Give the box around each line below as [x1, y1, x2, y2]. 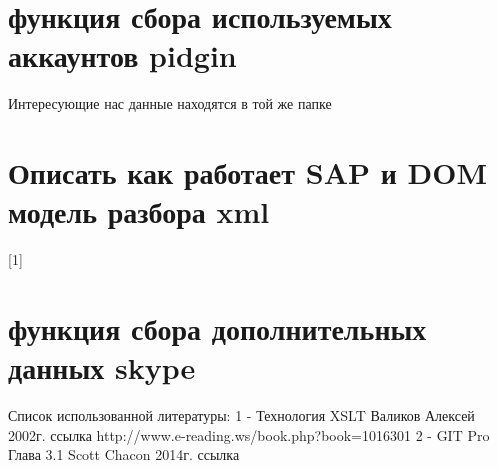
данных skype [8, 347, 196, 388]
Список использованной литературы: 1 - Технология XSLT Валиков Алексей [8, 405, 475, 426]
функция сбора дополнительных [8, 308, 427, 348]
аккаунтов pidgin [8, 35, 237, 76]
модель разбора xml [8, 191, 270, 232]
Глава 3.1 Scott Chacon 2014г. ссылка [8, 444, 240, 465]
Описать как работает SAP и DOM [8, 152, 488, 193]
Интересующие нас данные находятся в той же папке [8, 93, 332, 114]
